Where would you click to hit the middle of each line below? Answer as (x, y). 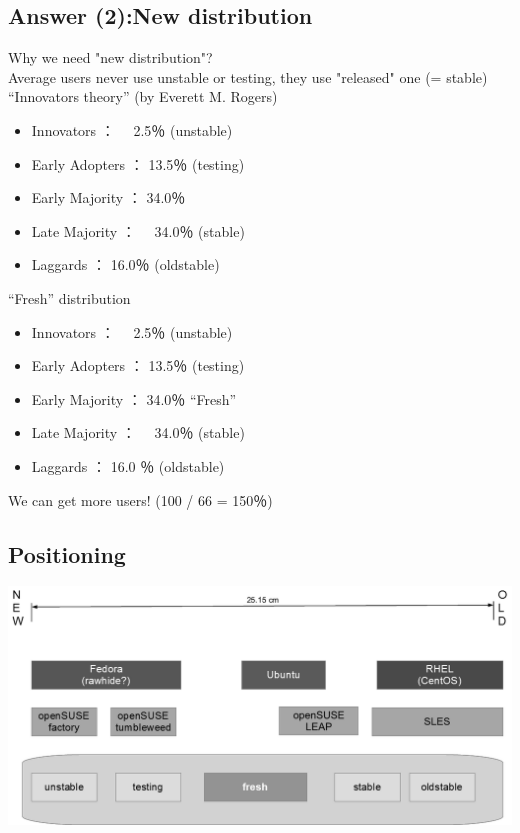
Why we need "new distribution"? (110, 57)
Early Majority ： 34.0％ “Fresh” (134, 398)
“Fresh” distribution (69, 297)
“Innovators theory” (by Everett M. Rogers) (143, 96)
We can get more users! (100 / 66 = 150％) (140, 499)
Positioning (67, 553)
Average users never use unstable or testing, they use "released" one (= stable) (248, 76)
